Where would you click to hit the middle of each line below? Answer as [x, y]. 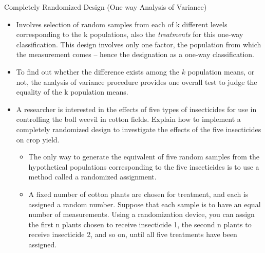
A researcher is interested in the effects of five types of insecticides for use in [136, 109]
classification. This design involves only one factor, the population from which [139, 44]
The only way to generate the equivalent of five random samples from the [144, 157]
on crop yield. [38, 139]
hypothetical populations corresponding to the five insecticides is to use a [144, 166]
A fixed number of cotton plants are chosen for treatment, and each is [138, 194]
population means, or [221, 71]
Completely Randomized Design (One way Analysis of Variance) [106, 7]
